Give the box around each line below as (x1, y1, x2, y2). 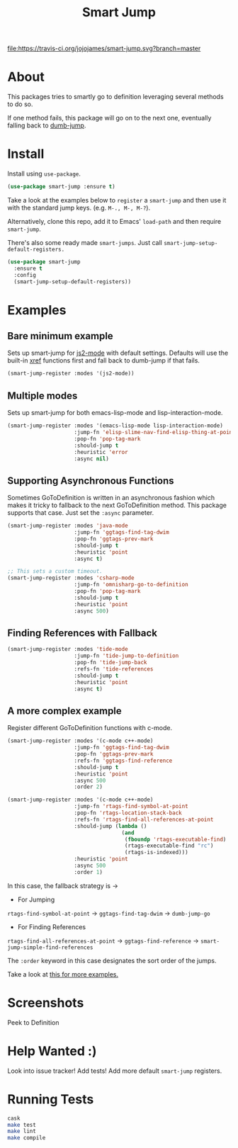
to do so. (7, 100, 33, 108)
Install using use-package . (7, 169, 81, 178)
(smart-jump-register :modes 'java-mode (7, 522, 129, 530)
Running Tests (7, 1091, 94, 1107)
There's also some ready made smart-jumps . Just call (7, 238, 163, 246)
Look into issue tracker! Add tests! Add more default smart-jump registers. (7, 1067, 222, 1075)
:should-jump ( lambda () (74, 822, 147, 829)
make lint (7, 1127, 37, 1135)
